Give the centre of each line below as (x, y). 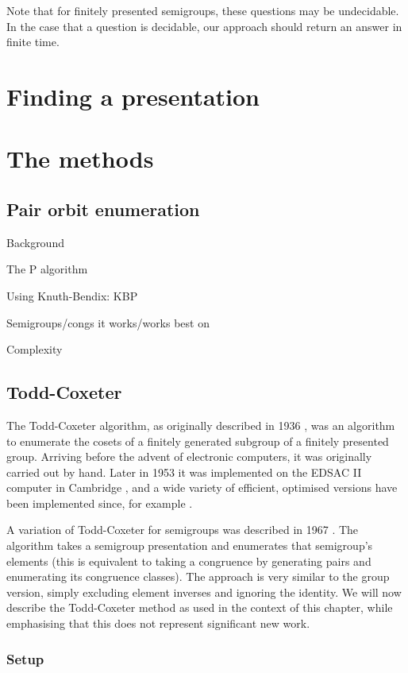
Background (35, 242)
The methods (80, 159)
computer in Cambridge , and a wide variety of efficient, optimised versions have (202, 487)
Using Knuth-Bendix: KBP (72, 295)
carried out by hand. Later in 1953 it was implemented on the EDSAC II (184, 472)
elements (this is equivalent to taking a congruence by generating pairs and (189, 561)
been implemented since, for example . (100, 503)
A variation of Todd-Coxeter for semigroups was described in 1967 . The (183, 530)
